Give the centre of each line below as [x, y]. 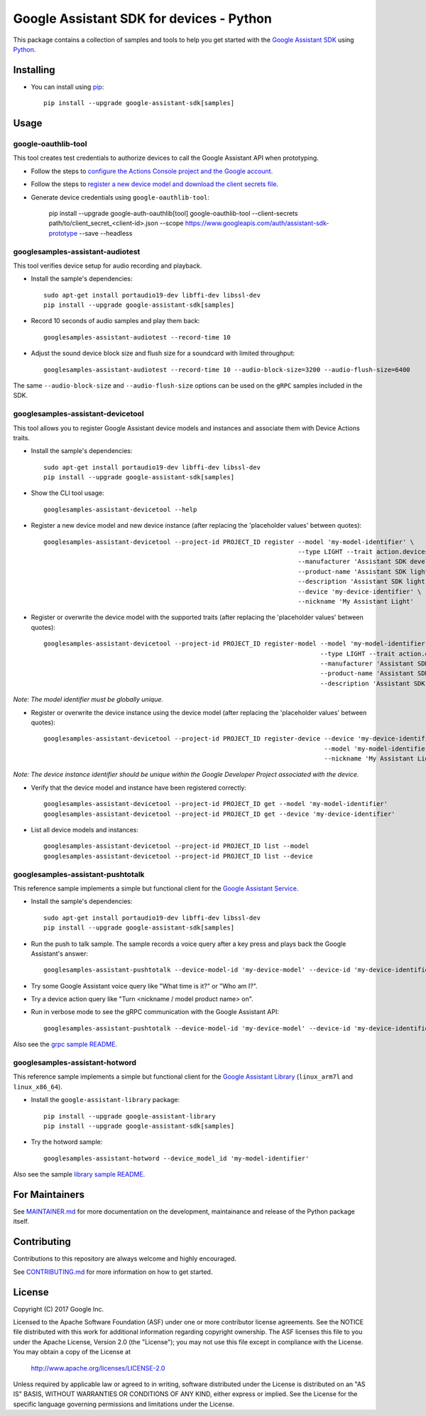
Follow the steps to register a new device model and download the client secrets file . [155, 184]
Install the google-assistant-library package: [105, 1100]
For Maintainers [49, 1194]
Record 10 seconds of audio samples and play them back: [115, 321]
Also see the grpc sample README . [65, 1045]
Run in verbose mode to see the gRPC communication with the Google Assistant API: [155, 1012]
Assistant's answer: [60, 953]
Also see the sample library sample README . [79, 1175]
